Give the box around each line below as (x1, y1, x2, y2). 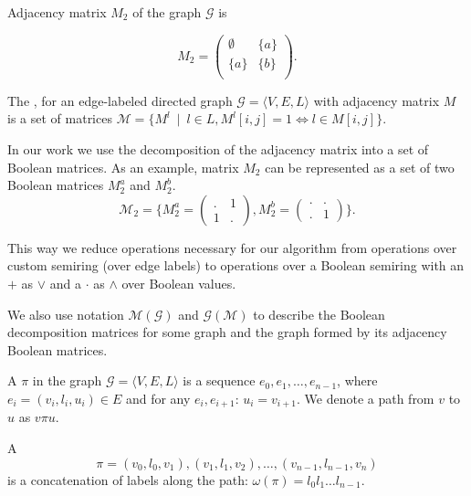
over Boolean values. (121, 273, 236, 292)
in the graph (32, 371, 102, 390)
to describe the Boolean (253, 304, 385, 323)
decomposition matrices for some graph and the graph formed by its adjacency (7, 322, 447, 342)
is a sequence (183, 371, 256, 390)
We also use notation (7, 304, 124, 323)
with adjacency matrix (313, 90, 440, 110)
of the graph (132, 3, 202, 21)
